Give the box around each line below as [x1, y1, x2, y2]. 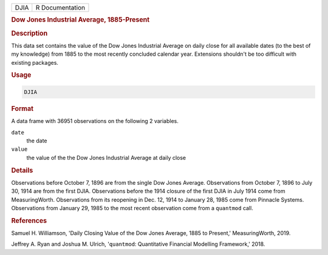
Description [11, 29, 48, 38]
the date [26, 137, 47, 144]
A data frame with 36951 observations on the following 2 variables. [11, 118, 179, 125]
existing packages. [11, 59, 59, 66]
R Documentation [35, 4, 86, 12]
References [11, 216, 47, 225]
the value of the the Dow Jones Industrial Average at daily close [26, 154, 186, 161]
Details [11, 166, 33, 174]
